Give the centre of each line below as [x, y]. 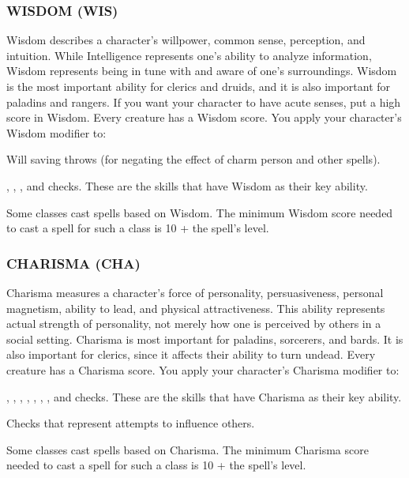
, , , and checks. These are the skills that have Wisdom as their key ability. [187, 185]
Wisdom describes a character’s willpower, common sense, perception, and [186, 40]
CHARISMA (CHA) [73, 263]
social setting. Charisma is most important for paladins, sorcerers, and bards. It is [205, 339]
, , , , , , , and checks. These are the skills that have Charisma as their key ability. [204, 396]
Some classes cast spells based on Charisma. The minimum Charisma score [188, 449]
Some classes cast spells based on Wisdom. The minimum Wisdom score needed [200, 212]
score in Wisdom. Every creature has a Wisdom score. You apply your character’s [204, 117]
